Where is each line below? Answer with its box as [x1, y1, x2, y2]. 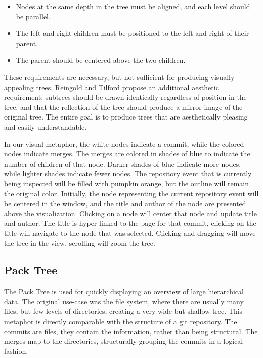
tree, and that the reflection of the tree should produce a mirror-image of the [4, 101, 243, 112]
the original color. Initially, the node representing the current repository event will [4, 188, 259, 198]
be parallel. [16, 11, 51, 21]
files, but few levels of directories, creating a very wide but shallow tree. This [4, 306, 243, 316]
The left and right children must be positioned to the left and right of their [16, 28, 249, 38]
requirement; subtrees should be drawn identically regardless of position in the [4, 92, 247, 102]
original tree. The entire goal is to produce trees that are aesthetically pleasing [4, 111, 248, 122]
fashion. [4, 345, 28, 356]
